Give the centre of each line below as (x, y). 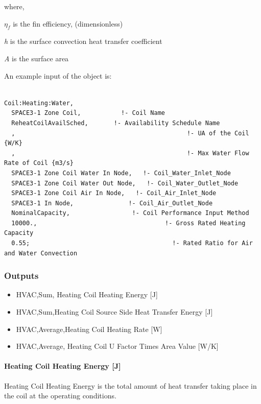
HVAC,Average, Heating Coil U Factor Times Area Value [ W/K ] (117, 346)
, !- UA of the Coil (130, 133)
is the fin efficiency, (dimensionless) (68, 23)
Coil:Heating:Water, (39, 103)
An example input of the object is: (58, 75)
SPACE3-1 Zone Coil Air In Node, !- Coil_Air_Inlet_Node (114, 193)
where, (14, 6)
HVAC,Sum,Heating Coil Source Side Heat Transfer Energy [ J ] (114, 312)
